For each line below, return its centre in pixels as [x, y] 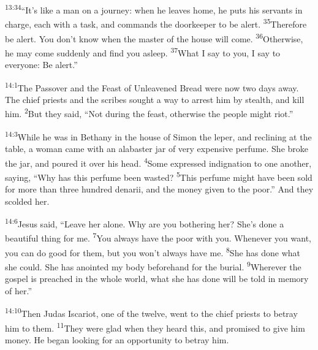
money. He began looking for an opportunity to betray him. [117, 339]
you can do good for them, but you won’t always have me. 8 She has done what [153, 251]
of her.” [18, 290]
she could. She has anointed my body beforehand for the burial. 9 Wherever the [153, 265]
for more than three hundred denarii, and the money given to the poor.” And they [159, 189]
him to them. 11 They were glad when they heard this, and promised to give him [155, 327]
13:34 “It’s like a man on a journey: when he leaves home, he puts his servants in [154, 9]
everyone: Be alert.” [41, 64]
